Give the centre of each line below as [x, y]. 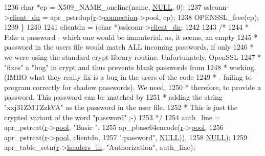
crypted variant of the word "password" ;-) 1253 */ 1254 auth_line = [112, 117]
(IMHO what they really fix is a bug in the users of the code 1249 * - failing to [128, 77]
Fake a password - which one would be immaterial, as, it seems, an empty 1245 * [131, 37]
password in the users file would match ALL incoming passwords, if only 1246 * [129, 47]
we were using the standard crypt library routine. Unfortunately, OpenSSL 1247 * [132, 57]
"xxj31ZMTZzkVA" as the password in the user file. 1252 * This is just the [121, 107]
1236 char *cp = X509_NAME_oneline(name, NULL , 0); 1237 [103, 7]
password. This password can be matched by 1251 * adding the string [113, 97]
